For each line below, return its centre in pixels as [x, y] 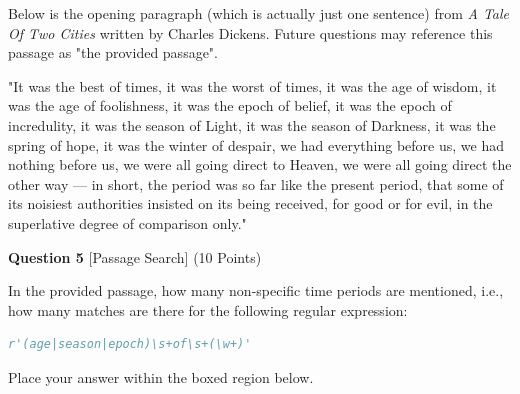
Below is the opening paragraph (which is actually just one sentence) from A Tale [259, 13]
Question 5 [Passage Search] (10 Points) [135, 256]
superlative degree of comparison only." [127, 222]
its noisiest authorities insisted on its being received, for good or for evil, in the [250, 203]
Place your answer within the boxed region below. [161, 376]
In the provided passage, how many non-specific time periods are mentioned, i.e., [256, 290]
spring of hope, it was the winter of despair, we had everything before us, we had [256, 144]
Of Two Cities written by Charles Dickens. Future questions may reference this [250, 32]
